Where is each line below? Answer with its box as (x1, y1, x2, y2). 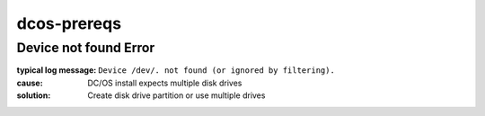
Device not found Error (16, 40, 155, 56)
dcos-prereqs (16, 13, 121, 33)
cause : (16, 77, 44, 88)
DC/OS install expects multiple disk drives (87, 77, 242, 88)
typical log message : (16, 65, 97, 76)
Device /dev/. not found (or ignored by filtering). (97, 66, 336, 76)
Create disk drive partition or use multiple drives (87, 90, 266, 101)
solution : (16, 90, 51, 101)
